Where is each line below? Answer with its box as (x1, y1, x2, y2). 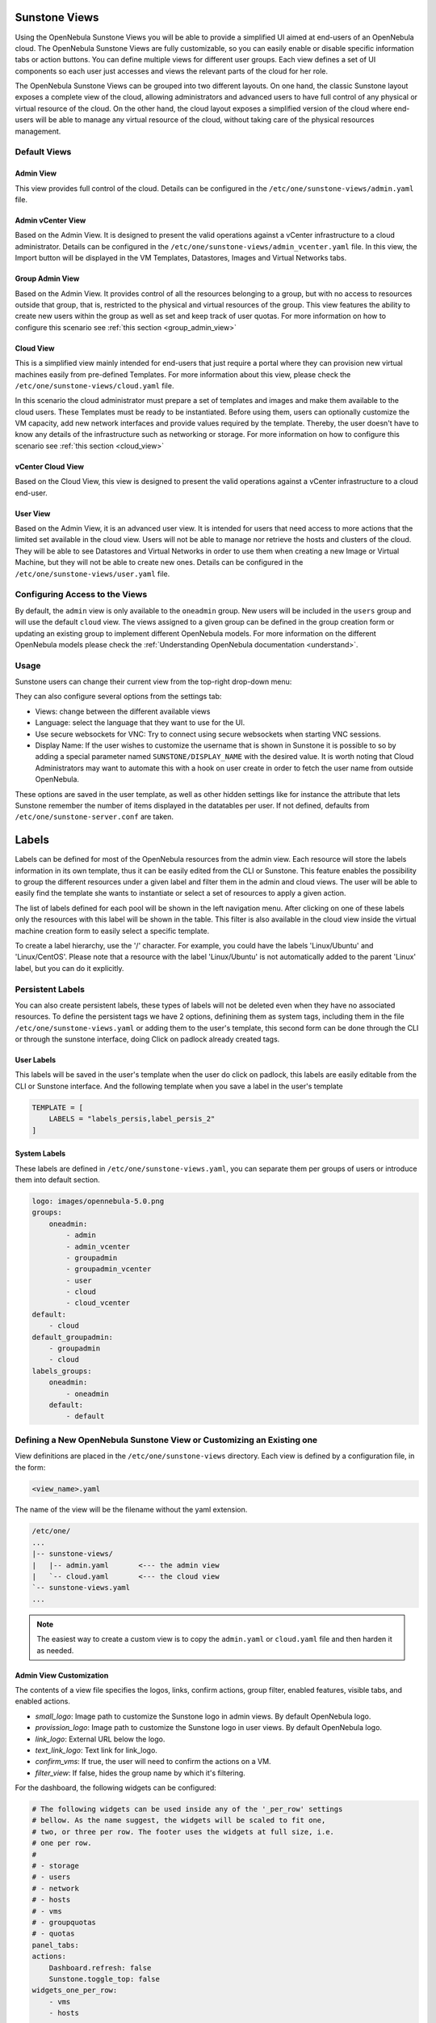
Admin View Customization (15, 1670, 109, 1680)
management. (15, 126, 61, 136)
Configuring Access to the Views (15, 589, 148, 600)
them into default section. (15, 1174, 100, 1185)
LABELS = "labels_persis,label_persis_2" (48, 1114, 216, 1124)
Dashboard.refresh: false (48, 1963, 152, 1972)
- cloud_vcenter (65, 1299, 131, 1308)
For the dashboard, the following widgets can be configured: (15, 1783, 217, 1792)
